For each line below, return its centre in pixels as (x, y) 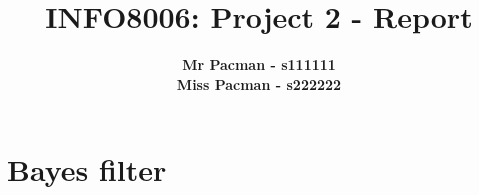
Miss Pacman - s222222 (259, 83)
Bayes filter (87, 169)
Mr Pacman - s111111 (259, 64)
